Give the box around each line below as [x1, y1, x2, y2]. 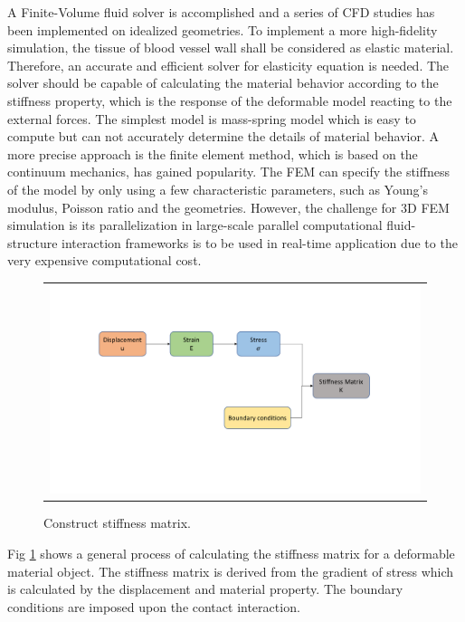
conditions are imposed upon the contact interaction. [7, 597, 300, 616]
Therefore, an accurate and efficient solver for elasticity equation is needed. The [7, 55, 450, 74]
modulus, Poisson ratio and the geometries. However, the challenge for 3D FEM [7, 197, 450, 216]
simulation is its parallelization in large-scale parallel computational [7, 215, 383, 234]
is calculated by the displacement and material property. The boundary [7, 579, 403, 598]
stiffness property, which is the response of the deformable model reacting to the [7, 91, 452, 110]
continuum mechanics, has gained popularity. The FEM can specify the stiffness [7, 162, 450, 181]
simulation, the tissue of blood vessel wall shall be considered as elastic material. [7, 38, 454, 57]
